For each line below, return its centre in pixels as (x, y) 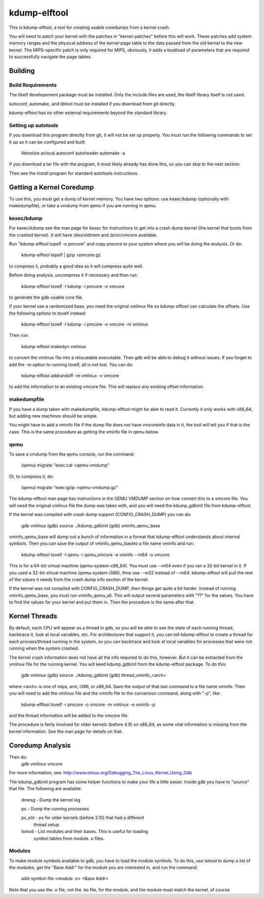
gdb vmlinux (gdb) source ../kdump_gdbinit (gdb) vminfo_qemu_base (91, 525)
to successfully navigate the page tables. (50, 57)
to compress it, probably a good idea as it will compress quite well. (76, 266)
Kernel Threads (33, 616)
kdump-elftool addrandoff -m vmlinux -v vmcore (70, 376)
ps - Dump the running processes (55, 808)
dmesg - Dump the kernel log (51, 800)
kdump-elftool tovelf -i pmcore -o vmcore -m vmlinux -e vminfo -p (88, 704)
